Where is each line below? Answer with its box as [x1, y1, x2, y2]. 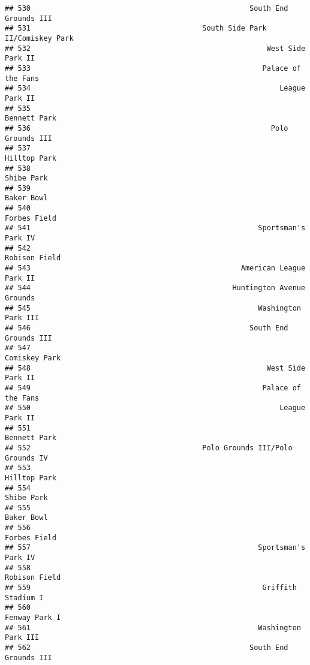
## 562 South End [5, 643, 288, 652]
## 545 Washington [5, 303, 301, 312]
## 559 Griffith [5, 583, 297, 592]
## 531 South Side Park [5, 24, 267, 33]
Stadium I [5, 593, 44, 602]
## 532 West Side [5, 44, 306, 53]
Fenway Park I [5, 613, 61, 622]
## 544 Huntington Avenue [5, 284, 306, 293]
